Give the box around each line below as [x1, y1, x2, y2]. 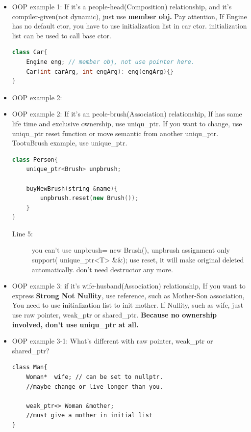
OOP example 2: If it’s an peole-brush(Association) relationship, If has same [12, 109, 242, 119]
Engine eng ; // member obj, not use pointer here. [26, 58, 195, 65]
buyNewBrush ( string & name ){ [26, 185, 118, 192]
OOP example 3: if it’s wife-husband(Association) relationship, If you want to [12, 281, 246, 291]
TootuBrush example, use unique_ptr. [12, 138, 127, 148]
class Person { [12, 156, 58, 163]
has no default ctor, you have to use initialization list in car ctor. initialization [12, 21, 247, 31]
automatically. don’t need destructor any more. [31, 264, 173, 274]
